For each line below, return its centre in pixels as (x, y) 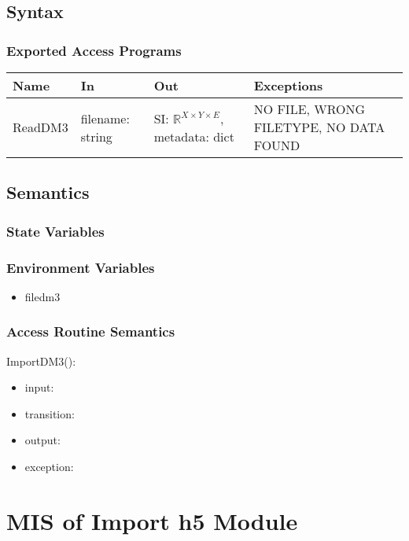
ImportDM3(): (41, 361)
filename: (105, 118)
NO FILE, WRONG (310, 109)
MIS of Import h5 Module (152, 520)
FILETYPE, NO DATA (319, 127)
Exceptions (288, 85)
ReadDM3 (41, 127)
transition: (50, 413)
